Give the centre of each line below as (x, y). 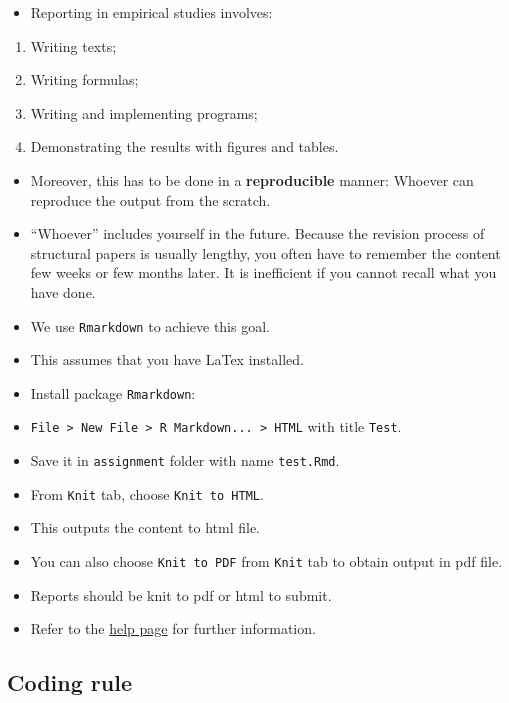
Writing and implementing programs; (144, 112)
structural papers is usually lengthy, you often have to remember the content (265, 252)
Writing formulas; (84, 79)
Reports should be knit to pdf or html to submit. (181, 594)
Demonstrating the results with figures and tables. (184, 146)
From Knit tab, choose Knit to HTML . (147, 493)
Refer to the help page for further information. (173, 628)
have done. (63, 291)
